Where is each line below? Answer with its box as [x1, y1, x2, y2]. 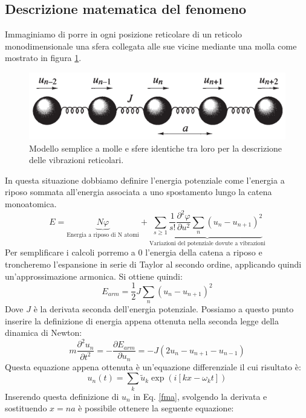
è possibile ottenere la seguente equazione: [78, 402, 234, 414]
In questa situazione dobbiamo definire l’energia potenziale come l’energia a [5, 173, 285, 186]
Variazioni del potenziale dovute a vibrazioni [149, 240, 265, 246]
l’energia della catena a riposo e [145, 246, 262, 259]
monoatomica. [5, 198, 57, 210]
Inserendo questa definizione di [5, 390, 119, 402]
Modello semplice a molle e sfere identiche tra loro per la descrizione [29, 141, 282, 154]
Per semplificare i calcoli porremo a [5, 246, 135, 259]
